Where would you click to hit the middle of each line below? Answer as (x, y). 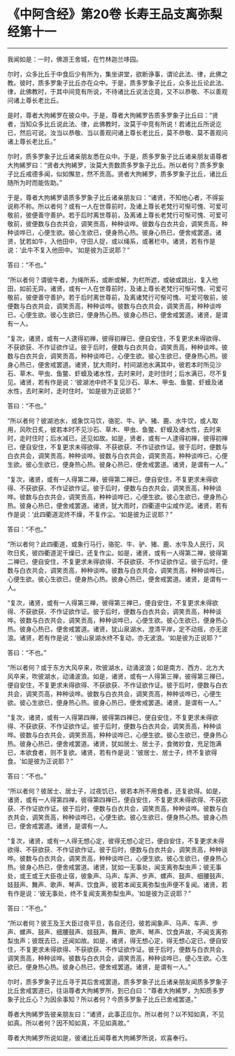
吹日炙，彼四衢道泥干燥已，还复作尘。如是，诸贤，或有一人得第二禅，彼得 (114, 553)
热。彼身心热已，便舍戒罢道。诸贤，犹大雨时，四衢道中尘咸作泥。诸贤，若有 (117, 506)
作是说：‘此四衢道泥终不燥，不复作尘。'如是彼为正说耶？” (90, 514)
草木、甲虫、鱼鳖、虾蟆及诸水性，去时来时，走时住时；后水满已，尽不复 (123, 373)
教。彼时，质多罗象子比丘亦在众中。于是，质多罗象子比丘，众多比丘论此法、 (117, 83)
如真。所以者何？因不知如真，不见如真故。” (69, 1022)
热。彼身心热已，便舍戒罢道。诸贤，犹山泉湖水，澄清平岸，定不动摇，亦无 (114, 629)
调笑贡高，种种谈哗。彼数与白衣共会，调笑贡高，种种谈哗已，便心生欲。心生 (117, 958)
